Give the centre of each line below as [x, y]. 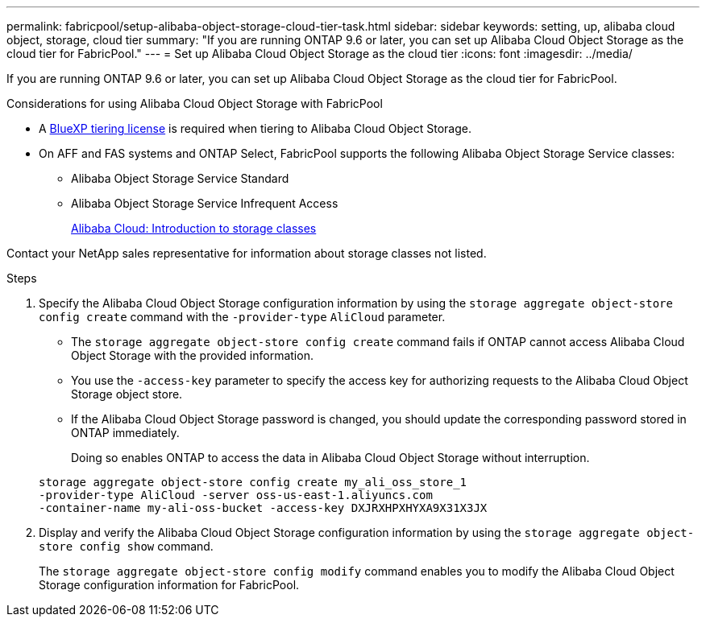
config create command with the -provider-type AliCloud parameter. [242, 317]
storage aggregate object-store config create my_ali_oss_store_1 [253, 482]
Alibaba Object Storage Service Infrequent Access [205, 203]
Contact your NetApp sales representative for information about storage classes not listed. [247, 253]
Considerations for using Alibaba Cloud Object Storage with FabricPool [195, 103]
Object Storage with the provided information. [192, 355]
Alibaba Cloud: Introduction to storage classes [194, 228]
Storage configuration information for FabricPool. [169, 585]
